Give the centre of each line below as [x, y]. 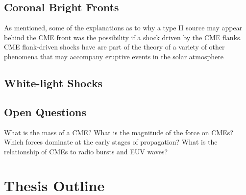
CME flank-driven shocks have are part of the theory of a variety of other [114, 47]
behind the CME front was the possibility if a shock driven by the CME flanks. [123, 37]
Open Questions [45, 111]
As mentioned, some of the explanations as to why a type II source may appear [123, 28]
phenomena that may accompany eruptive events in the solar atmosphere [114, 56]
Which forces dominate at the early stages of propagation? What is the [111, 142]
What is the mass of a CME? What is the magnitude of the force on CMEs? [119, 132]
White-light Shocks [53, 83]
